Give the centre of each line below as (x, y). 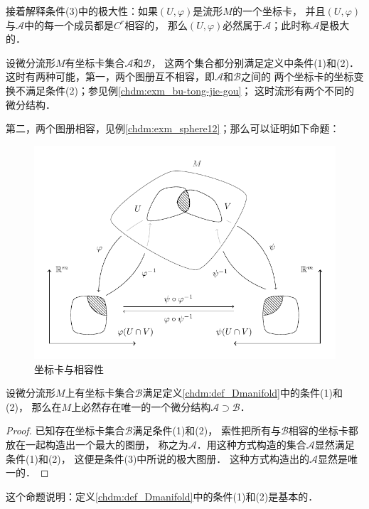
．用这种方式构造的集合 (251, 444)
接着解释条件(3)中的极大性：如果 (82, 11)
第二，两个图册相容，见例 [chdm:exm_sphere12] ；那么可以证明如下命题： (173, 128)
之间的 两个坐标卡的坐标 (297, 76)
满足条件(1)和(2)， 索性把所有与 (207, 430)
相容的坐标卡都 (323, 430)
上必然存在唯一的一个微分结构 (141, 406)
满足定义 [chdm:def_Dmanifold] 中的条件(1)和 (242, 393)
